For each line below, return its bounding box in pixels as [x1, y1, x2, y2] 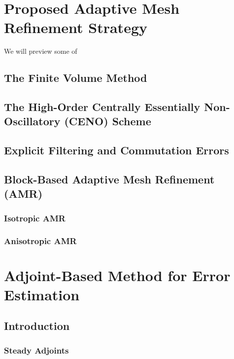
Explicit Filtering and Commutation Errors [4, 143, 229, 158]
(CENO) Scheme [64, 113, 151, 129]
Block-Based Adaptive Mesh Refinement [4, 172, 215, 187]
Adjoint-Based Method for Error [4, 265, 231, 285]
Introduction [4, 318, 70, 333]
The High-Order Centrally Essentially [4, 99, 201, 114]
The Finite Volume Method [4, 70, 147, 85]
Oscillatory [4, 113, 61, 129]
